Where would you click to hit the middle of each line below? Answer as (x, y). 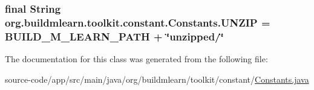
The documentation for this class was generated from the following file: (136, 59)
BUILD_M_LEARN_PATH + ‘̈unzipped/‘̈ (114, 36)
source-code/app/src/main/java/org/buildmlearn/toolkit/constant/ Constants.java (157, 79)
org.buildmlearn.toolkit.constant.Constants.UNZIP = (138, 22)
